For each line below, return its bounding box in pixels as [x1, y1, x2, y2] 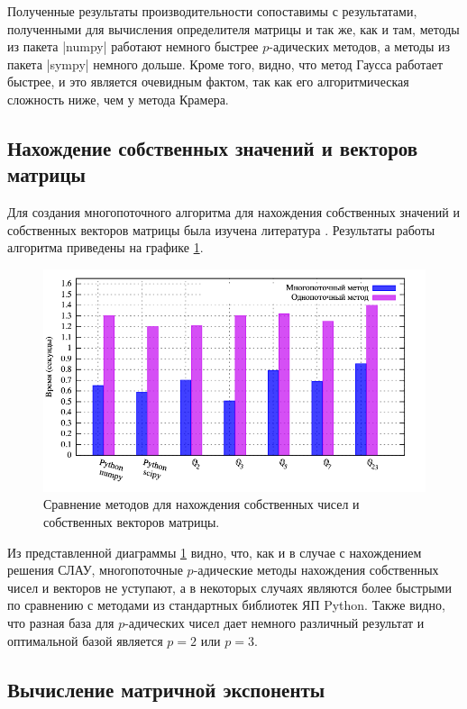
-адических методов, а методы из [269, 37, 451, 56]
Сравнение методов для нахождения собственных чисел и [43, 495, 360, 514]
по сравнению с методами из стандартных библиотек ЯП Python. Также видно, [7, 595, 445, 614]
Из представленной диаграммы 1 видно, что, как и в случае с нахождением [7, 542, 422, 561]
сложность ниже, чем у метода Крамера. [7, 89, 229, 108]
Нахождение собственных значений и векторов [7, 133, 418, 161]
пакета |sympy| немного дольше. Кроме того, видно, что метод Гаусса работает [7, 54, 444, 73]
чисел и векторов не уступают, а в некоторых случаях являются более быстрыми [7, 577, 452, 596]
